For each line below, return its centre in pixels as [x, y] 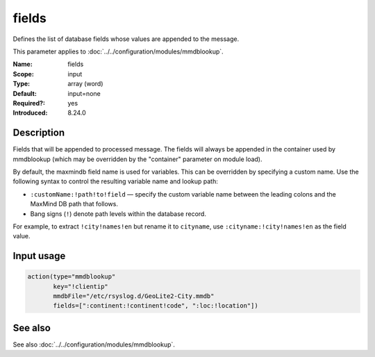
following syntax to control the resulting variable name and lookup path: [115, 181]
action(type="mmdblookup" [72, 277]
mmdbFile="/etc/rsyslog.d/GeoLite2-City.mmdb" [134, 296]
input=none [84, 93]
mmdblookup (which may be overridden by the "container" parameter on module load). [137, 159]
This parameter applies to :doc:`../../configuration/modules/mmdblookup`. [118, 51]
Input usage [39, 256]
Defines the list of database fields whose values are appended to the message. [126, 39]
